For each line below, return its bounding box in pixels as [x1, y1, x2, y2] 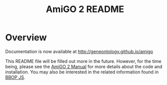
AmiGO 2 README [46, 4, 124, 15]
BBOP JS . [5, 74, 25, 80]
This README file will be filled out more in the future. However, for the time [5, 58, 162, 64]
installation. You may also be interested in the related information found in [5, 69, 159, 75]
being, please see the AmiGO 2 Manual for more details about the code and [5, 63, 163, 69]
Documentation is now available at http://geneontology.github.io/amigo [5, 48, 153, 54]
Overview [5, 32, 47, 43]
